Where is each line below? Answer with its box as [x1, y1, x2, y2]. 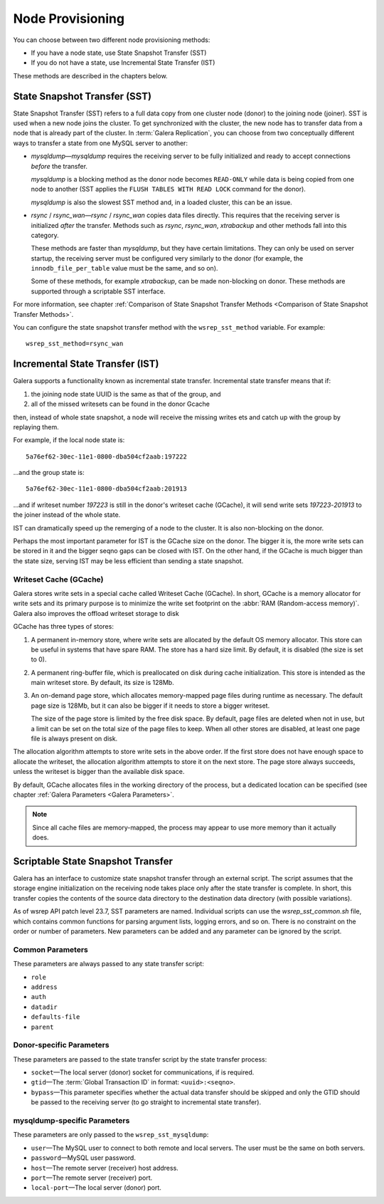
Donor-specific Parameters [13, 1040, 110, 1050]
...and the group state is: [13, 468, 85, 477]
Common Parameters [13, 944, 88, 954]
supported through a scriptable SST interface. [31, 287, 166, 295]
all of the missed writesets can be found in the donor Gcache [31, 399, 210, 409]
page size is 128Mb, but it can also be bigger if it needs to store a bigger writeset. [31, 701, 270, 710]
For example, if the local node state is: [13, 436, 125, 444]
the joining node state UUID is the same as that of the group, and [31, 389, 221, 398]
